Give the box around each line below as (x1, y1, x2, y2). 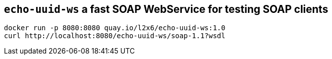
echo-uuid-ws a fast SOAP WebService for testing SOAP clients (4, 3, 329, 15)
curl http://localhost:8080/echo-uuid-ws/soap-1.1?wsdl (4, 32, 225, 40)
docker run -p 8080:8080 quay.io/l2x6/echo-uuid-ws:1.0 (4, 24, 225, 32)
